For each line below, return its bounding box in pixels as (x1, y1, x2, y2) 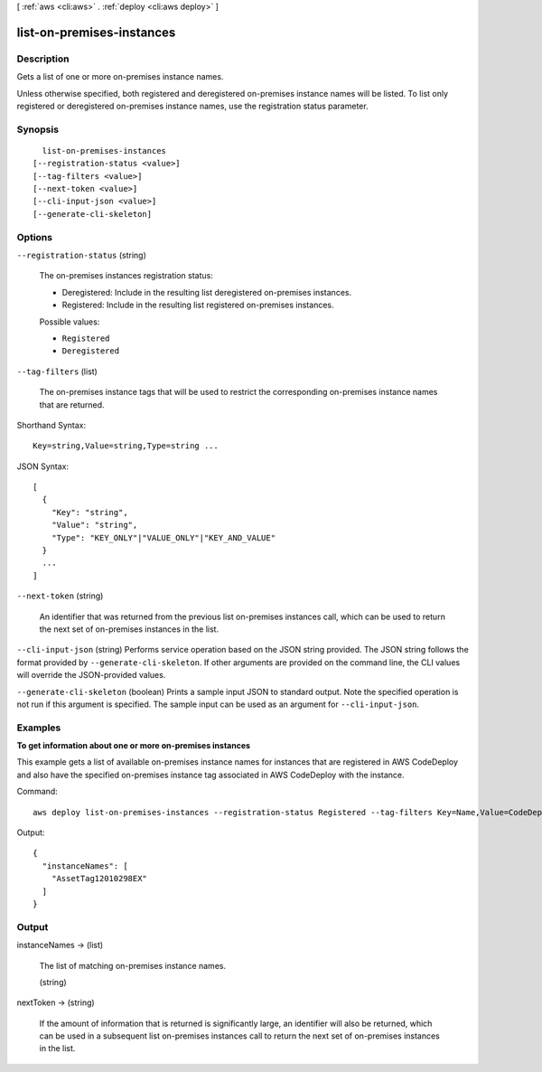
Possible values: (39, 316, 100, 327)
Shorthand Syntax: (16, 419, 86, 430)
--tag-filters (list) (16, 366, 98, 377)
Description (16, 52, 70, 65)
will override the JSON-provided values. (16, 670, 166, 681)
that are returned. (39, 399, 105, 410)
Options (16, 230, 53, 243)
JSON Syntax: (16, 461, 70, 472)
